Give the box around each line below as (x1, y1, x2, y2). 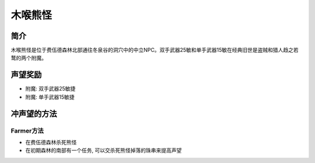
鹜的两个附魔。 (10, 54, 47, 61)
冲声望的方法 (10, 109, 57, 119)
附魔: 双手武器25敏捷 (25, 85, 76, 92)
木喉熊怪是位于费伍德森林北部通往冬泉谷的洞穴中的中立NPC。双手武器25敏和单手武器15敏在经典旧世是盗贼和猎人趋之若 (10, 47, 299, 54)
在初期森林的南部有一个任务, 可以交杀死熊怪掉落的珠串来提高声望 (25, 147, 182, 154)
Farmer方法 (10, 126, 44, 134)
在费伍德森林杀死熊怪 (25, 138, 77, 145)
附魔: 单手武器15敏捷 (25, 93, 75, 100)
